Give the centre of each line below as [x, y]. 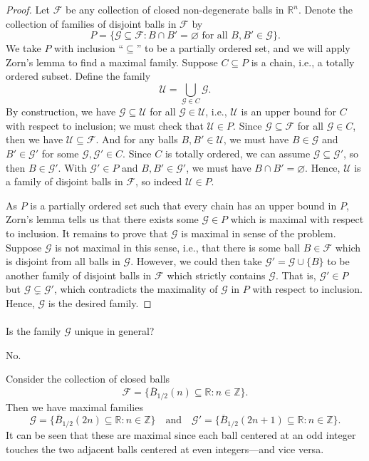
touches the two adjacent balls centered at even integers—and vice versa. [165, 449]
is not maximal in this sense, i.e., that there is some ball [178, 247]
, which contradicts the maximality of [136, 289]
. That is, [296, 275]
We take [24, 48]
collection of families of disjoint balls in [91, 23]
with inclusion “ [89, 48]
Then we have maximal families [74, 406]
